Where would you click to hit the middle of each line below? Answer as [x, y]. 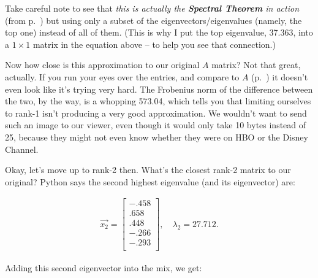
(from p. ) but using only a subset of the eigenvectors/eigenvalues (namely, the [153, 20]
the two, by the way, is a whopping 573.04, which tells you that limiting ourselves [158, 101]
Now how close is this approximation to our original [102, 65]
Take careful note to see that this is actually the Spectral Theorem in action [152, 8]
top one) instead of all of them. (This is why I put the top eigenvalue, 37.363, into [159, 32]
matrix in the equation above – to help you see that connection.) [154, 44]
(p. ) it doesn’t [280, 76]
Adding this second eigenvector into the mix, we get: [104, 267]
